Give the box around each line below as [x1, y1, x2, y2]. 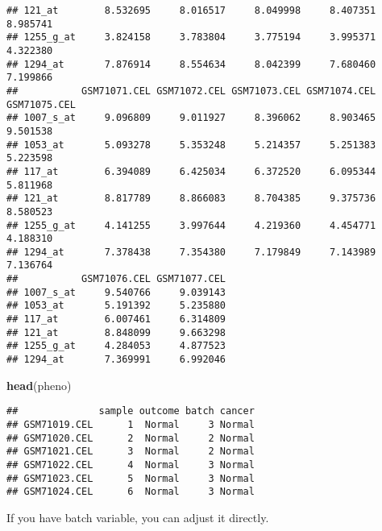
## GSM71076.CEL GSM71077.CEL [6, 273, 226, 285]
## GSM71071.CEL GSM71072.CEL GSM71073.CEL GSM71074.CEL [6, 85, 376, 97]
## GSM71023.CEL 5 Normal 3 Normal [6, 472, 255, 484]
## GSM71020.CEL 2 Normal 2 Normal [6, 432, 255, 444]
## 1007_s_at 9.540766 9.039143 [6, 286, 226, 298]
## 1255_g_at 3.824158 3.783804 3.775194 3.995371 [6, 31, 376, 44]
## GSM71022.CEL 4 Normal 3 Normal [6, 458, 255, 471]
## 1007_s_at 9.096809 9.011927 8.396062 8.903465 [6, 112, 376, 124]
